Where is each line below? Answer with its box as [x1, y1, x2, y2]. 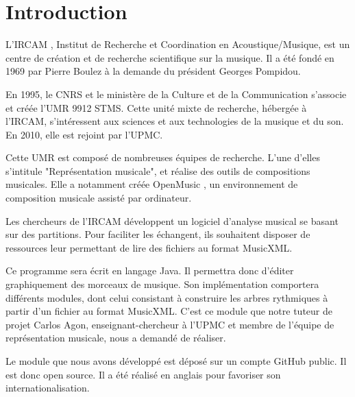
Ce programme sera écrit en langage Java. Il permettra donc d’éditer [5, 263, 294, 278]
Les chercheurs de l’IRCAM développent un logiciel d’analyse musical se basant [5, 213, 339, 228]
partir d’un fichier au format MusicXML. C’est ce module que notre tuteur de [5, 304, 332, 318]
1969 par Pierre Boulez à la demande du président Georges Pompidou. [5, 64, 301, 78]
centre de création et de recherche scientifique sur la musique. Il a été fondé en [5, 50, 334, 64]
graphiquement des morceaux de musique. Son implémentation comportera [5, 277, 319, 291]
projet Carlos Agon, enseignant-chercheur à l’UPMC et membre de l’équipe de [5, 317, 334, 331]
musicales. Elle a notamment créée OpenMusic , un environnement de [5, 177, 298, 191]
